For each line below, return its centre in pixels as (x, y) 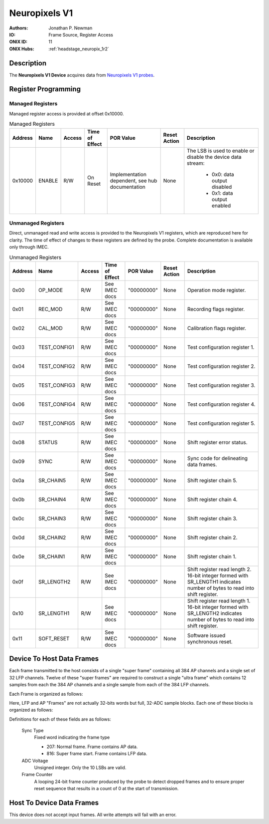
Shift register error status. (217, 442)
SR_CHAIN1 (52, 556)
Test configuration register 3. (221, 385)
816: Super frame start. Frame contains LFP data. (97, 754)
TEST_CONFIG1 (56, 347)
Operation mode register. (216, 290)
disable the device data (214, 157)
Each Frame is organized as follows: (46, 694)
